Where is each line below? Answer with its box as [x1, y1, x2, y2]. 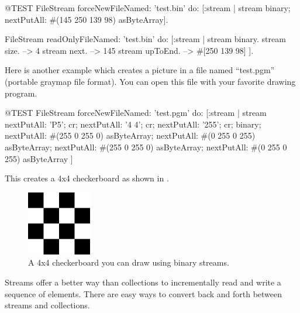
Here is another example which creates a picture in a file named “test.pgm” [5, 64, 275, 76]
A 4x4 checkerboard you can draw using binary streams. [28, 256, 229, 269]
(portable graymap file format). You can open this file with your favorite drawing [5, 75, 296, 87]
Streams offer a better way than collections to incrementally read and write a [5, 276, 281, 288]
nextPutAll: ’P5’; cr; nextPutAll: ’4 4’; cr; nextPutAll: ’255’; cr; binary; [5, 118, 261, 130]
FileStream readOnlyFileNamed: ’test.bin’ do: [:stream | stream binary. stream [5, 33, 286, 45]
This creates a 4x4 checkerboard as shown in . [5, 172, 169, 184]
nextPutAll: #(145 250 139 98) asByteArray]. [5, 13, 168, 25]
